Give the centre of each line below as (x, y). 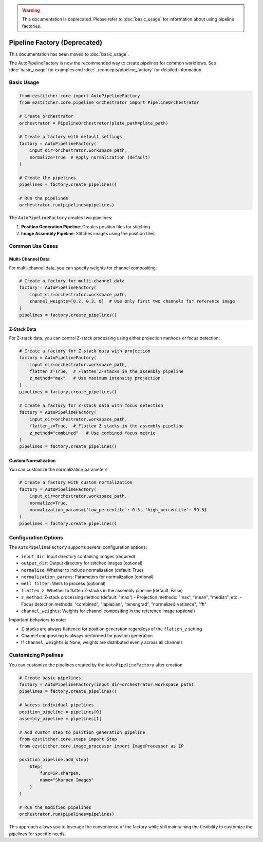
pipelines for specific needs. (38, 834)
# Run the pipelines (44, 198)
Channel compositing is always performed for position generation (87, 636)
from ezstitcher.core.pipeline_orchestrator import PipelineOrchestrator (109, 103)
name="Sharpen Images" (67, 780)
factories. (32, 26)
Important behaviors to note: (38, 620)
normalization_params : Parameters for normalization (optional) (87, 577)
